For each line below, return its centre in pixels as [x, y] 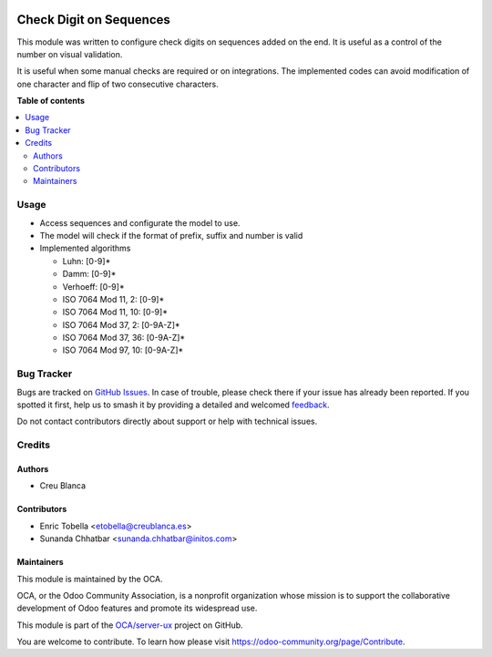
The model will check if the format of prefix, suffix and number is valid [171, 235]
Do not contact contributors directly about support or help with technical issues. [167, 421]
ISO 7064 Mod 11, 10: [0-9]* [115, 312]
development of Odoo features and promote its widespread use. [137, 608]
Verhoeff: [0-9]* [93, 286]
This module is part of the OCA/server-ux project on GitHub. [130, 625]
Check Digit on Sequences [93, 20]
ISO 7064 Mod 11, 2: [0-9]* [113, 299]
